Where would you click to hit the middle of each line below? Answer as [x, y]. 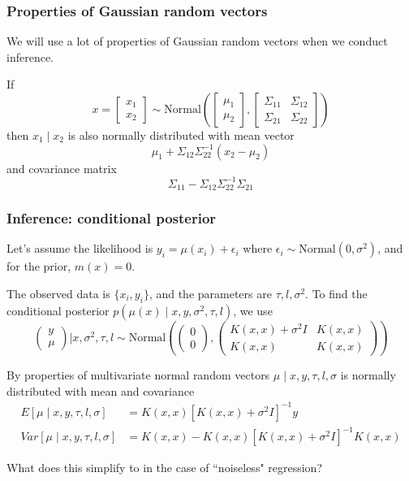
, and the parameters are [210, 293]
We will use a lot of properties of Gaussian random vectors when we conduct [197, 41]
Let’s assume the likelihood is [80, 248]
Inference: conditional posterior [112, 218]
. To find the [336, 293]
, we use [253, 310]
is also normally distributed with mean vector [181, 135]
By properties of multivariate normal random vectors [138, 375]
